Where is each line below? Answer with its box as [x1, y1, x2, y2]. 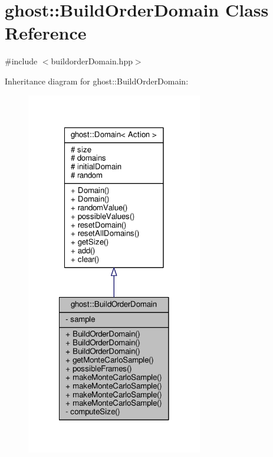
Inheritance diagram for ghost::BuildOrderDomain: [5, 74, 189, 87]
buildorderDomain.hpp [51, 55, 133, 67]
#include [5, 55, 38, 67]
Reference [5, 21, 87, 45]
